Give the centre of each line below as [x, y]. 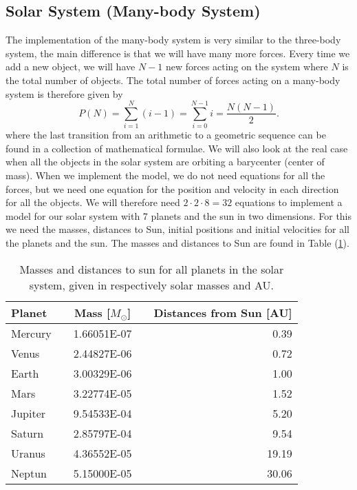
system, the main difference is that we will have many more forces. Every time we [178, 53]
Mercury [31, 333]
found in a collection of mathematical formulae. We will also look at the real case [177, 148]
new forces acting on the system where [247, 67]
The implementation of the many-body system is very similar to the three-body [173, 40]
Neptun [29, 473]
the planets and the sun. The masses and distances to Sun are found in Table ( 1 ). [177, 243]
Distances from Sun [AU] [223, 312]
